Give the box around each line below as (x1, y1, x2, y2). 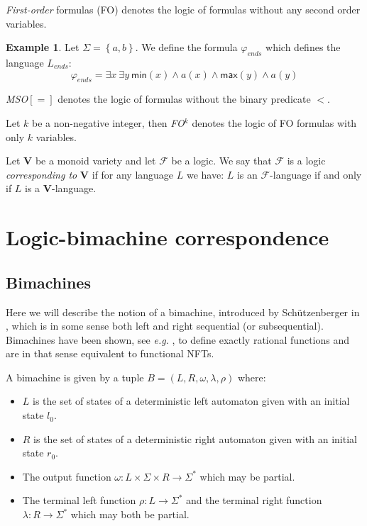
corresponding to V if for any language (6, 167, 174, 181)
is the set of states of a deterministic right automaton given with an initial (33, 431, 357, 446)
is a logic (287, 153, 326, 168)
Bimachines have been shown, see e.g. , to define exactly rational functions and (6, 332, 350, 347)
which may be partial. (199, 469, 295, 483)
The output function (22, 469, 111, 483)
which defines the (265, 40, 341, 55)
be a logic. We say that (171, 153, 272, 168)
